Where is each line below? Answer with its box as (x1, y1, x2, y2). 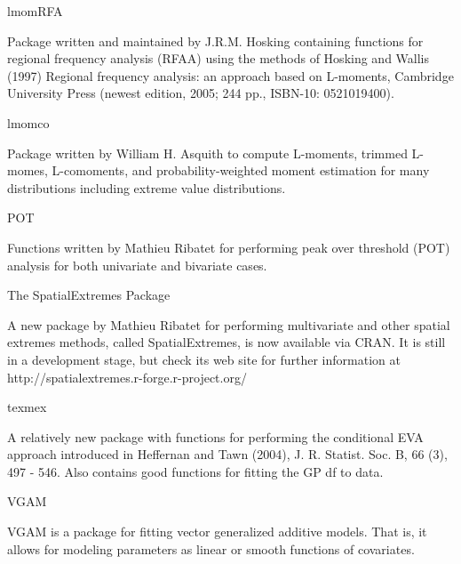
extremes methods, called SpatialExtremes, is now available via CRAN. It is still (7, 333, 446, 351)
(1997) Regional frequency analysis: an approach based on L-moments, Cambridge (7, 66, 454, 85)
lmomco (7, 113, 50, 132)
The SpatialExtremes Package (7, 286, 171, 304)
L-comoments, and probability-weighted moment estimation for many (52, 161, 430, 180)
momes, (7, 161, 48, 180)
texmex (7, 398, 47, 416)
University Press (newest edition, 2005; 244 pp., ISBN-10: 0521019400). (7, 84, 394, 102)
